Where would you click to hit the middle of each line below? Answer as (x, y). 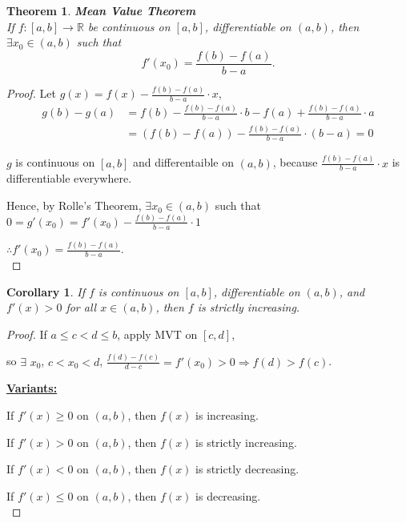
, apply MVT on (157, 334)
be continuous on (129, 26)
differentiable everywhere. (69, 178)
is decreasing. (228, 495)
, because (295, 162)
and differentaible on (183, 162)
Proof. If (27, 334)
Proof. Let (31, 93)
